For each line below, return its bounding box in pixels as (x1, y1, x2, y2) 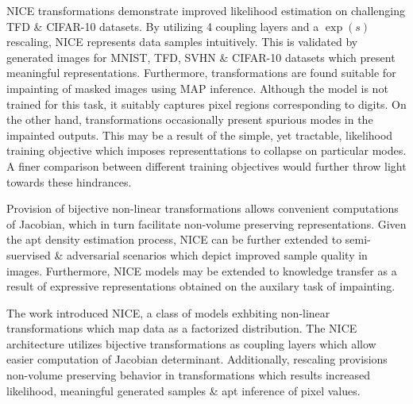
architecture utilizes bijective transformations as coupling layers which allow (6, 335, 376, 352)
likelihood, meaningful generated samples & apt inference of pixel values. (6, 382, 361, 398)
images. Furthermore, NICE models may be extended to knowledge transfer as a (6, 262, 397, 279)
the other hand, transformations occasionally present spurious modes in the (6, 111, 373, 128)
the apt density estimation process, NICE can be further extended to (6, 231, 342, 248)
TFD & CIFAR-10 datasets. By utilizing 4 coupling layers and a (6, 17, 319, 34)
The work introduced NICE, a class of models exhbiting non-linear (6, 304, 330, 321)
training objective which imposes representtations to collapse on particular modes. (6, 142, 407, 159)
